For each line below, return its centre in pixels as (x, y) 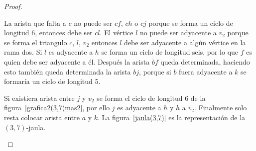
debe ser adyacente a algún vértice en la (185, 42)
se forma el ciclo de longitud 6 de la (151, 98)
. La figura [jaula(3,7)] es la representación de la (172, 117)
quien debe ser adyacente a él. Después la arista (77, 61)
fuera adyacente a (206, 71)
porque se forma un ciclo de (191, 23)
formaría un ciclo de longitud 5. (52, 81)
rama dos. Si (23, 52)
